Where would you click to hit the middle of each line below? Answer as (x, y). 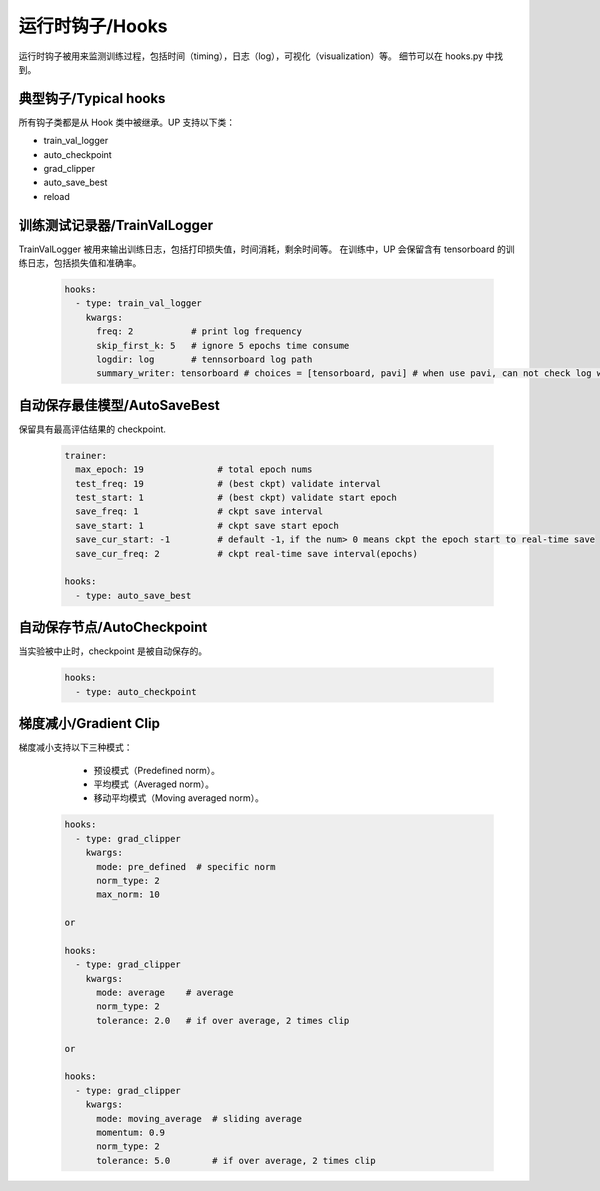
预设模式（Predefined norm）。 (156, 770)
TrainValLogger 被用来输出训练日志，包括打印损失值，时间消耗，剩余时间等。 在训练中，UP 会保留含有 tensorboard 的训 (266, 249)
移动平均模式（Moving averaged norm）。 (179, 798)
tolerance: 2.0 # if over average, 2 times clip (223, 1020)
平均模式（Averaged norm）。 (154, 784)
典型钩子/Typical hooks (92, 98)
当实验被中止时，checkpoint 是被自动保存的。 (113, 651)
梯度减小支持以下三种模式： (75, 747)
